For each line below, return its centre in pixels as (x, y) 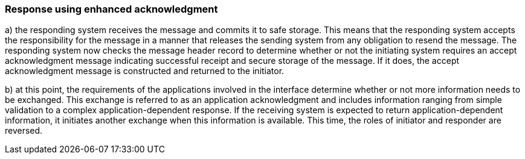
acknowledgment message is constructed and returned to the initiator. (145, 71)
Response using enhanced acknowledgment (111, 9)
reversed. (24, 131)
